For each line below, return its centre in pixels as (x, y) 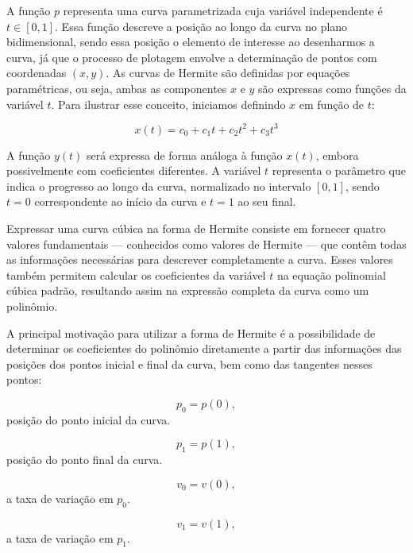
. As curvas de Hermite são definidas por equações (228, 73)
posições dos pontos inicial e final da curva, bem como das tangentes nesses (189, 364)
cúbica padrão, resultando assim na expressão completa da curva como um (188, 290)
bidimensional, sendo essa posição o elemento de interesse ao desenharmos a (191, 42)
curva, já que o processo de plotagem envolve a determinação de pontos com (192, 57)
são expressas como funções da (332, 88)
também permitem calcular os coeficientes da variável (136, 275)
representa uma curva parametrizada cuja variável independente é (223, 10)
